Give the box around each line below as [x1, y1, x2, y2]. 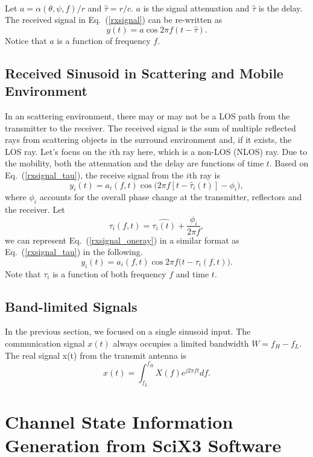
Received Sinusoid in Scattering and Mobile [5, 63, 283, 82]
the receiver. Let [5, 203, 65, 216]
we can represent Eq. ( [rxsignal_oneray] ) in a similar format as [5, 233, 239, 246]
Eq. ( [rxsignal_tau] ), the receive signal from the [5, 168, 184, 181]
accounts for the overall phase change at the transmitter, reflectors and [39, 191, 302, 203]
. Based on [269, 157, 309, 169]
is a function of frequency [57, 34, 151, 46]
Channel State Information [5, 409, 233, 433]
